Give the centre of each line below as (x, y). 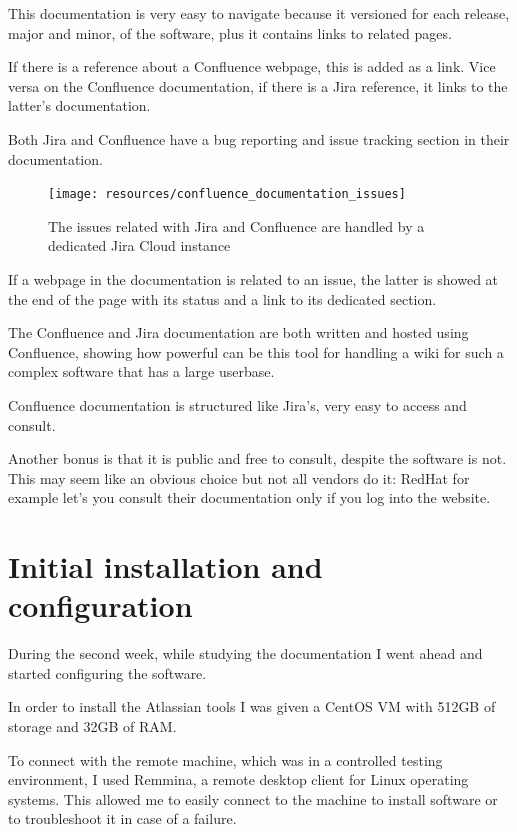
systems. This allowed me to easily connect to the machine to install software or (253, 798)
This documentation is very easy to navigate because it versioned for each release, (259, 13)
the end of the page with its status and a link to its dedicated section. (222, 298)
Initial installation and (165, 566)
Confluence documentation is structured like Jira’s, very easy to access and (237, 404)
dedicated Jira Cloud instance (139, 245)
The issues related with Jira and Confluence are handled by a (236, 225)
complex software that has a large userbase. (141, 371)
